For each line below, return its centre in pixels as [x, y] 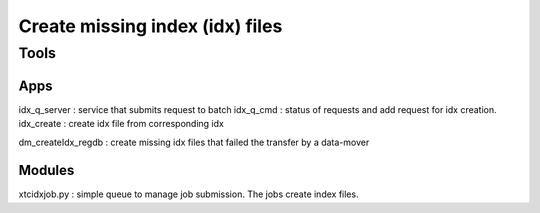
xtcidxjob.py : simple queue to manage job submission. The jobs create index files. [188, 194]
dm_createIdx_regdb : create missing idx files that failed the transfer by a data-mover [194, 142]
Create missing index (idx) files [150, 26]
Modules [46, 170]
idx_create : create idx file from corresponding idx [121, 124]
